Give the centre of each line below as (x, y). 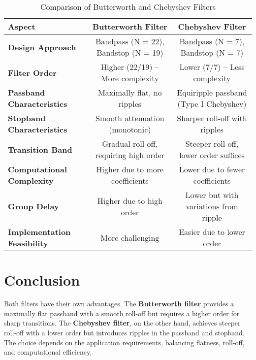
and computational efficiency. (48, 352)
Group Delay (33, 206)
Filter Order (32, 72)
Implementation (39, 232)
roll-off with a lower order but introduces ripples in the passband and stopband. (124, 332)
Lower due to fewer (212, 169)
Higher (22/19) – (130, 67)
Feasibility (28, 243)
